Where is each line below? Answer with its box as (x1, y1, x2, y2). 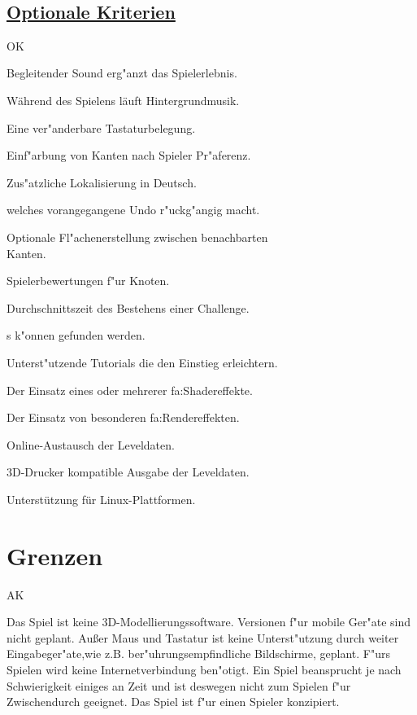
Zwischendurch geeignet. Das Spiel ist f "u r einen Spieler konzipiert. (7, 693, 340, 710)
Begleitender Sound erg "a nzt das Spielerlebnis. (7, 64, 237, 81)
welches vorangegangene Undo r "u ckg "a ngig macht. (7, 201, 260, 218)
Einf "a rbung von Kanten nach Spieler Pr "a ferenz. (7, 147, 251, 164)
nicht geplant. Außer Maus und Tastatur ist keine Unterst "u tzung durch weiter (7, 629, 399, 646)
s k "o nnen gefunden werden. (7, 327, 146, 344)
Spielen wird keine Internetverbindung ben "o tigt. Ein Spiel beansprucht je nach (7, 660, 402, 678)
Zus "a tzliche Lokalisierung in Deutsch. (7, 173, 197, 191)
